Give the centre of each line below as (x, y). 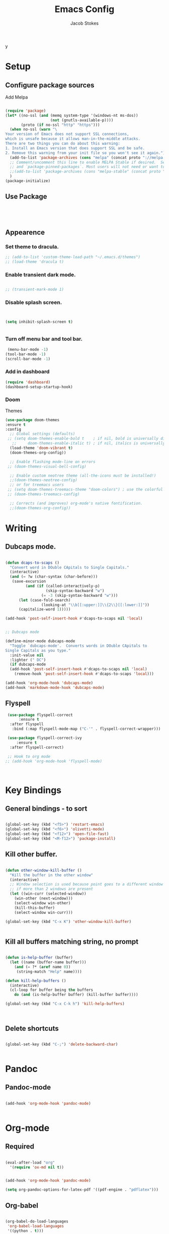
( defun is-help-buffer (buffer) (39, 958)
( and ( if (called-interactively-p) (63, 586)
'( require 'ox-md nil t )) (37, 1167)
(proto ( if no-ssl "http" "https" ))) (60, 125)
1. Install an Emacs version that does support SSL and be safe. (75, 148)
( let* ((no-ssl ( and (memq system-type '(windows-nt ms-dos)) (72, 115)
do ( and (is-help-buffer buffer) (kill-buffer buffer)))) (76, 995)
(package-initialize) (28, 181)
